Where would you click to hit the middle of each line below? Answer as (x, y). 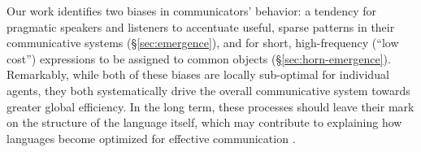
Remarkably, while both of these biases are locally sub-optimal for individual (198, 74)
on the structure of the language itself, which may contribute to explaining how (204, 122)
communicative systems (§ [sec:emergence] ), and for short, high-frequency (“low (203, 43)
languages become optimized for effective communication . (151, 138)
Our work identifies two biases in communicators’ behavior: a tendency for (192, 11)
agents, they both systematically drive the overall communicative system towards (208, 90)
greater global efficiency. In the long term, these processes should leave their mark (210, 106)
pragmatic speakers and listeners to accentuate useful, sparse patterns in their (201, 26)
